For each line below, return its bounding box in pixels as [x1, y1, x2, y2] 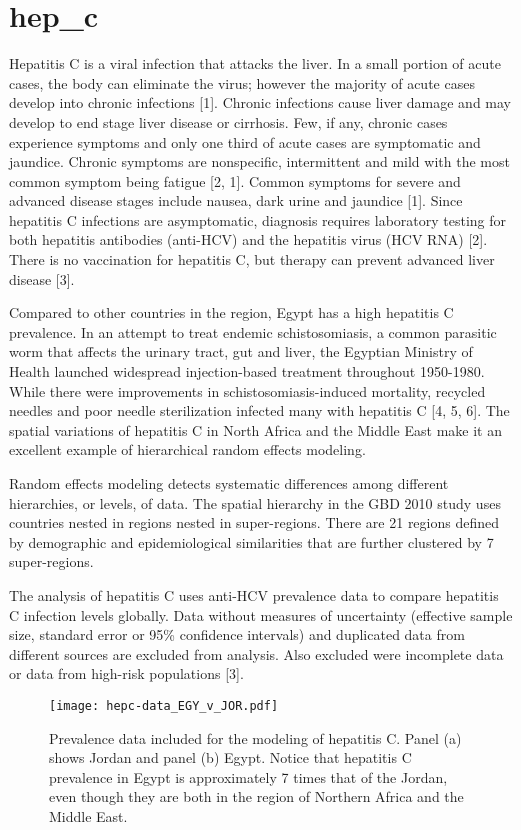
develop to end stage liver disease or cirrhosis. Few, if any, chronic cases [9, 111, 448, 132]
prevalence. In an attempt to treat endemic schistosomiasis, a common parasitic [9, 321, 497, 342]
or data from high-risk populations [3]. [9, 663, 244, 684]
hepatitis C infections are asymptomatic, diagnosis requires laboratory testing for [9, 209, 507, 230]
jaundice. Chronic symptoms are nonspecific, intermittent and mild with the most [9, 151, 510, 172]
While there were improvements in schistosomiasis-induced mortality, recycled [9, 380, 486, 401]
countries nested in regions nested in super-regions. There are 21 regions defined [9, 512, 500, 533]
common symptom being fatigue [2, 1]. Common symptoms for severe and [9, 170, 461, 191]
